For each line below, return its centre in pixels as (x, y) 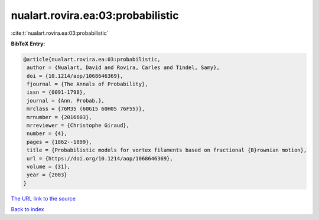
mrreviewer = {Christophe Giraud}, (78, 126)
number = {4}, (47, 134)
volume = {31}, (49, 167)
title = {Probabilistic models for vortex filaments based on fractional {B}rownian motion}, (167, 150)
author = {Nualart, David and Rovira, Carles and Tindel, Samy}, (123, 68)
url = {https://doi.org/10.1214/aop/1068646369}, (100, 158)
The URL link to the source (43, 198)
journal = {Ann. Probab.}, (66, 101)
